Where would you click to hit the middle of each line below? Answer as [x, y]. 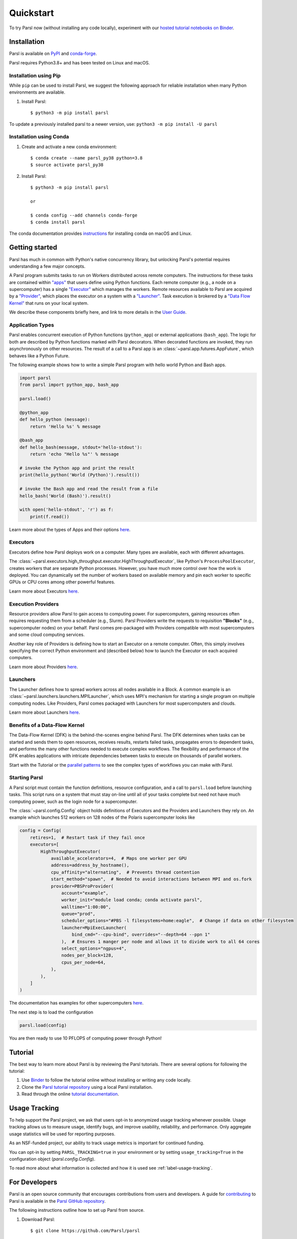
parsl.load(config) [43, 1025]
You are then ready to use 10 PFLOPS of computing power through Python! [85, 1038]
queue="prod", [78, 914]
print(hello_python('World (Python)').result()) [80, 475]
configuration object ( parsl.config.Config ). [52, 1159]
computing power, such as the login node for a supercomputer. [74, 801]
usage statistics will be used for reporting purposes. [62, 1134]
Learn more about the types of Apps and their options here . [70, 529]
